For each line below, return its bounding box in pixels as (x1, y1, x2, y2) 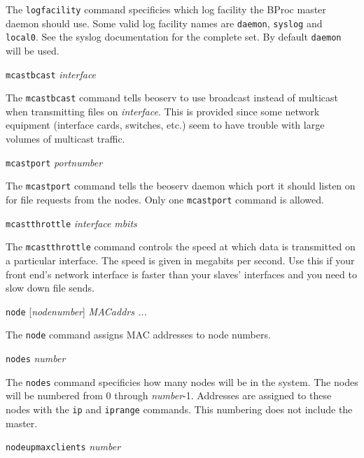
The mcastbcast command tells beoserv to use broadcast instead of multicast (6, 90, 338, 105)
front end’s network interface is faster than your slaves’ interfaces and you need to (6, 266, 357, 281)
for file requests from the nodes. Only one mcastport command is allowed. (6, 192, 324, 206)
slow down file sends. (6, 280, 94, 295)
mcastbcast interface (6, 66, 97, 81)
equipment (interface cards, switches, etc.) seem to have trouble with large (6, 117, 325, 132)
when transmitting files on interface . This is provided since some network (6, 103, 320, 118)
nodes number (6, 351, 66, 366)
